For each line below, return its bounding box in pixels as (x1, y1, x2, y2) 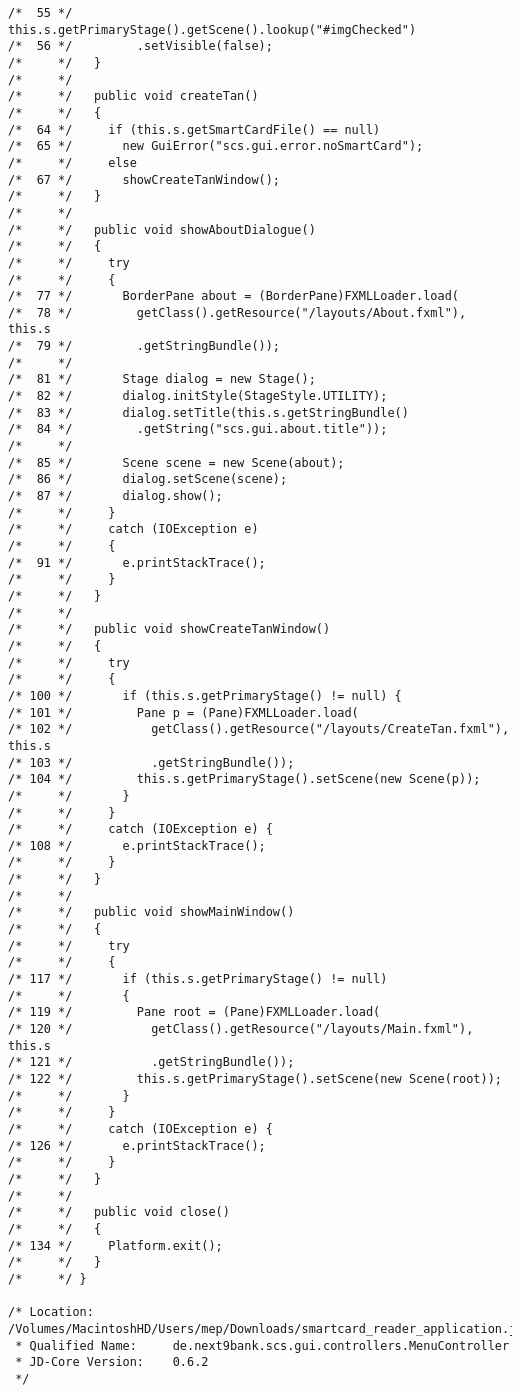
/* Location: (8, 1305, 94, 1320)
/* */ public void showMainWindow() (8, 905, 295, 920)
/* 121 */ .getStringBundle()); (8, 1055, 295, 1070)
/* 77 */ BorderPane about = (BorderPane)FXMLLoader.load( (8, 289, 460, 304)
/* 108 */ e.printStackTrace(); (8, 838, 266, 853)
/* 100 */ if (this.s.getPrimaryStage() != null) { (8, 688, 402, 703)
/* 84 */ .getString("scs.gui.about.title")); (8, 422, 388, 437)
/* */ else (8, 155, 137, 170)
